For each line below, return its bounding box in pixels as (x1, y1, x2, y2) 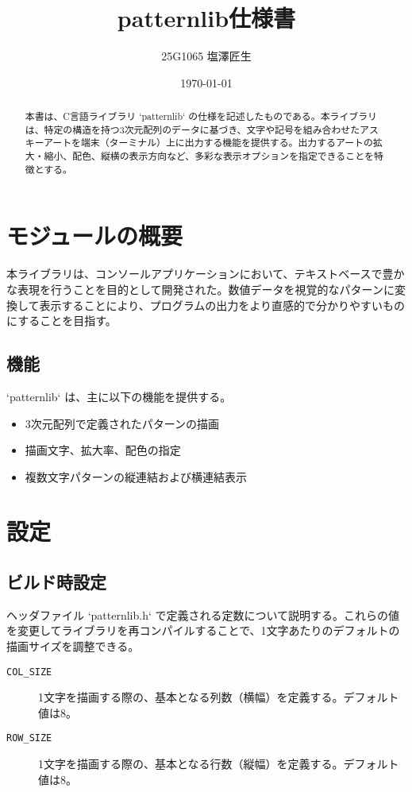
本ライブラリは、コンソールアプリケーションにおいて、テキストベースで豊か (6, 265, 405, 282)
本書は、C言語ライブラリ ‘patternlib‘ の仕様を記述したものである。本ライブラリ (25, 110, 377, 123)
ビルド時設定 (6, 570, 106, 594)
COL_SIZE (6, 666, 52, 678)
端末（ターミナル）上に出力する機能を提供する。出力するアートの (80, 136, 373, 149)
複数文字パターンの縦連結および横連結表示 (25, 468, 248, 485)
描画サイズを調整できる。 (6, 638, 140, 655)
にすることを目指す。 (6, 312, 117, 329)
